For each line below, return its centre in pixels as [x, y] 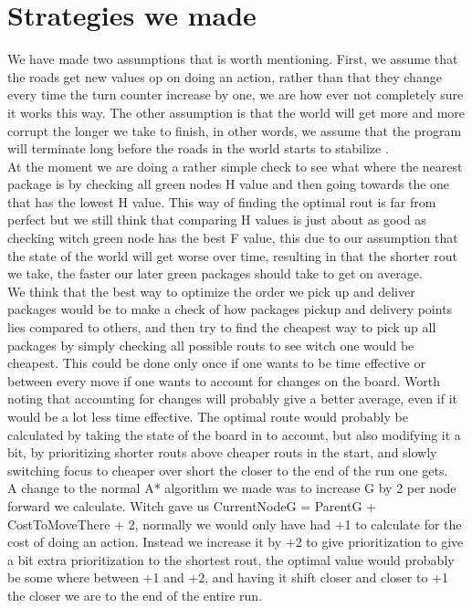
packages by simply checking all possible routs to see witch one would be [211, 345]
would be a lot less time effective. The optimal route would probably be [208, 416]
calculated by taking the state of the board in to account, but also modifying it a [234, 434]
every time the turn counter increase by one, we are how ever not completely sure [236, 94]
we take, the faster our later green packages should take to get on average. [215, 273]
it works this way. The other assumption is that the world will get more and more [236, 112]
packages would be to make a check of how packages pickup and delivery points [230, 309]
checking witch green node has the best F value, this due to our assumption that [233, 238]
